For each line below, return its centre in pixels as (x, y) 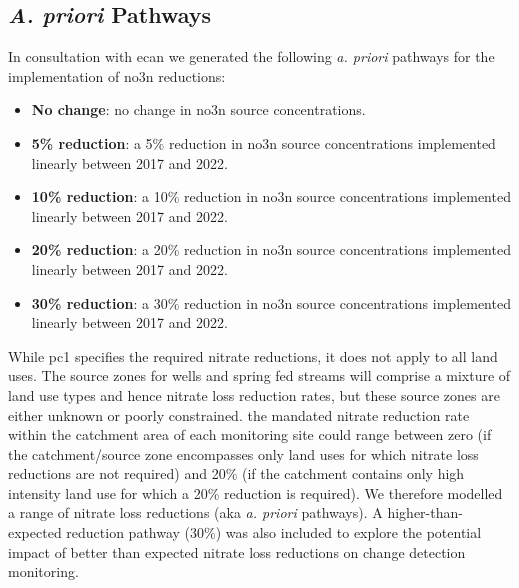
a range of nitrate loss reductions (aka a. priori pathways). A (195, 512)
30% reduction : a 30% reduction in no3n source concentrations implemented (271, 302)
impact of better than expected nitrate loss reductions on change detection (237, 551)
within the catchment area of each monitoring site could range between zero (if (250, 434)
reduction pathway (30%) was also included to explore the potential (274, 532)
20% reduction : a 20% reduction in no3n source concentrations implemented (271, 249)
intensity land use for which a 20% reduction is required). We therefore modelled (255, 492)
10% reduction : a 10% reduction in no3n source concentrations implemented (271, 196)
